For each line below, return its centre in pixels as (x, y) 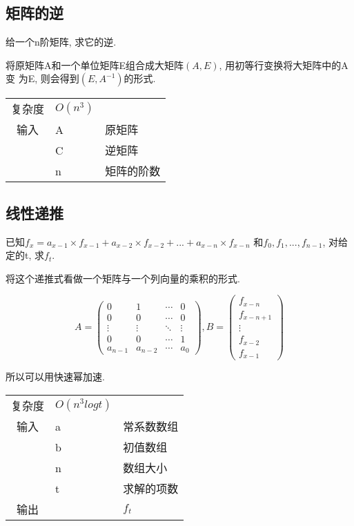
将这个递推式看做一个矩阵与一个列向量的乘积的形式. (123, 278)
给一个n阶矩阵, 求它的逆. (61, 42)
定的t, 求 (25, 255)
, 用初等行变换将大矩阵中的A (284, 65)
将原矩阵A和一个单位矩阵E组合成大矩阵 (95, 65)
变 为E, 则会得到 (42, 78)
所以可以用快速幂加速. (55, 377)
